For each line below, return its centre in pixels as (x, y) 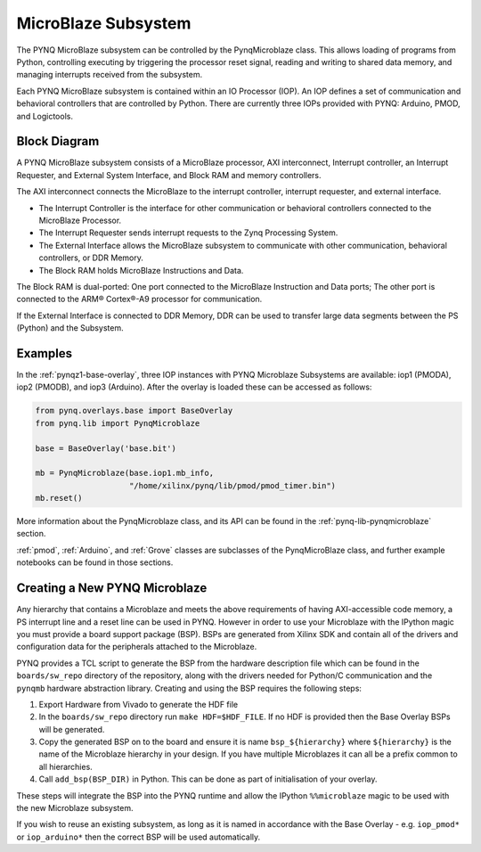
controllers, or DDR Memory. (91, 258)
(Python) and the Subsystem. (70, 328)
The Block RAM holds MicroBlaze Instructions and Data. (141, 270)
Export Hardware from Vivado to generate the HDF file (139, 704)
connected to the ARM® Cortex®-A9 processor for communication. (139, 299)
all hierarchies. (65, 766)
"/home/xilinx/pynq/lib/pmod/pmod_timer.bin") (233, 485)
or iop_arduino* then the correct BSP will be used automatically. (139, 837)
